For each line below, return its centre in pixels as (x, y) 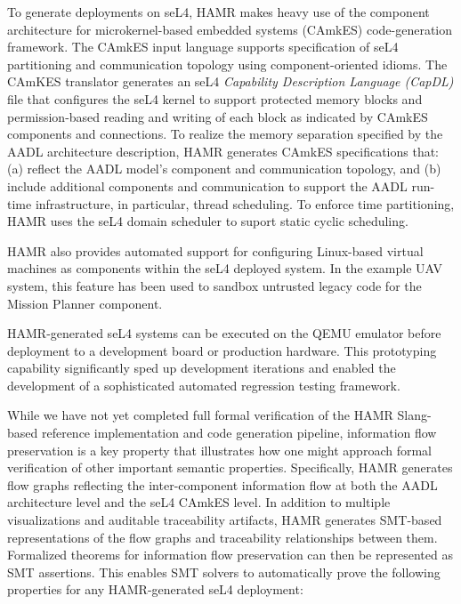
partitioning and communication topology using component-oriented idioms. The (227, 64)
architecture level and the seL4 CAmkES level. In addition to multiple (199, 502)
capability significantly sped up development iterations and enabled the (202, 368)
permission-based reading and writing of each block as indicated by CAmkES (218, 116)
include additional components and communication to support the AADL (207, 185)
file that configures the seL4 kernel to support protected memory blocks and (215, 98)
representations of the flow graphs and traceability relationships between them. (222, 537)
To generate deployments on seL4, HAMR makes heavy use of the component (218, 12)
